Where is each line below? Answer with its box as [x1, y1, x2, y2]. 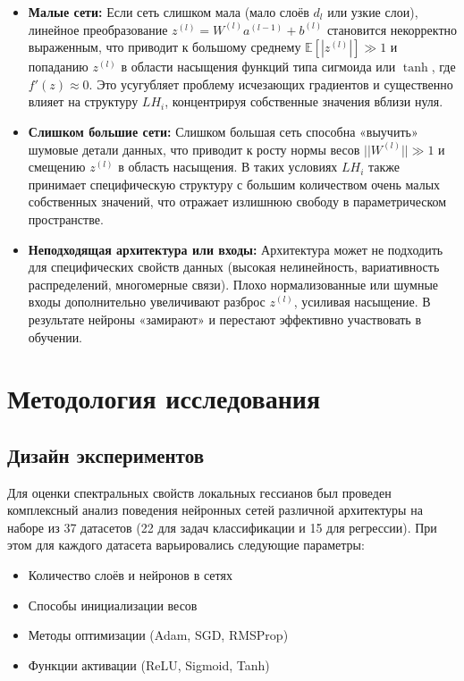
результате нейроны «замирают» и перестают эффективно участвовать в [28, 309, 422, 328]
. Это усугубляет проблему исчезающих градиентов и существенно [89, 74, 453, 93]
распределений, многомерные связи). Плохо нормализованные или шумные [28, 274, 439, 293]
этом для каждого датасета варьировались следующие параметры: [7, 535, 365, 554]
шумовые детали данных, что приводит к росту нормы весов [28, 139, 360, 158]
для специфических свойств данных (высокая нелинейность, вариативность [28, 257, 440, 276]
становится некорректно [326, 20, 458, 38]
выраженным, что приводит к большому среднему [28, 38, 301, 56]
